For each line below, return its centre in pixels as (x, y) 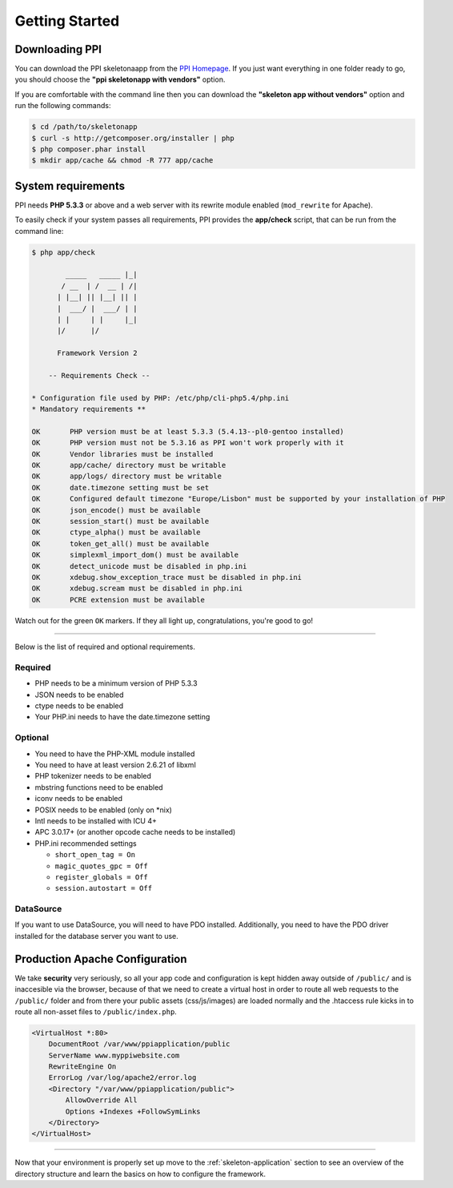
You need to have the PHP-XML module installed (115, 754)
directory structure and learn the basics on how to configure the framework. (140, 1174)
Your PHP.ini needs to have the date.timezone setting (122, 717)
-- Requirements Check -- (99, 375)
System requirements (70, 185)
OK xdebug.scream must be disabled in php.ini (137, 588)
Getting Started (67, 21)
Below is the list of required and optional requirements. (105, 647)
